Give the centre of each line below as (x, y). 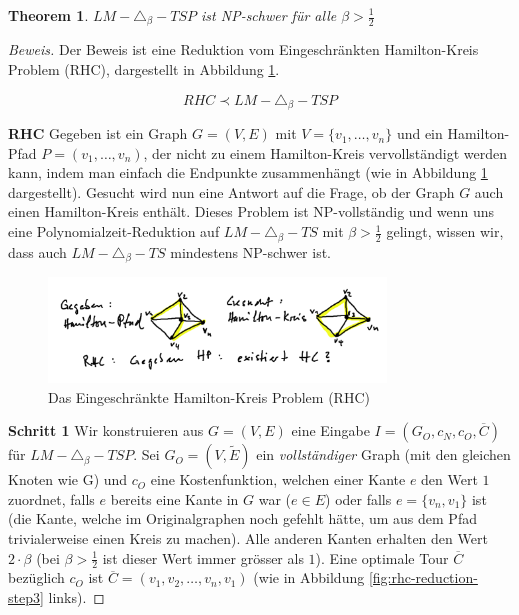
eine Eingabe (330, 430)
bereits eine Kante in (174, 498)
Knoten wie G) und (68, 479)
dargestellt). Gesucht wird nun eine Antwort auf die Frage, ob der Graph (231, 191)
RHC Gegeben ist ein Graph (98, 133)
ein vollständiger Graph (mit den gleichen (383, 454)
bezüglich (36, 577)
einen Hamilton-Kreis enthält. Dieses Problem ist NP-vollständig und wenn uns (251, 211)
